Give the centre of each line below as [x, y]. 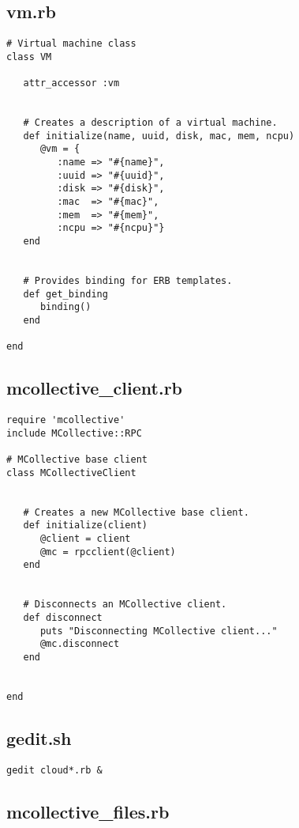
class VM [29, 57]
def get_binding [65, 294]
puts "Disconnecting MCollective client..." [159, 631]
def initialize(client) [85, 526]
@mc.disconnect [80, 644]
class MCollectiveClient [71, 473]
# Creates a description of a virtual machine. [150, 123]
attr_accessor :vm [71, 83]
